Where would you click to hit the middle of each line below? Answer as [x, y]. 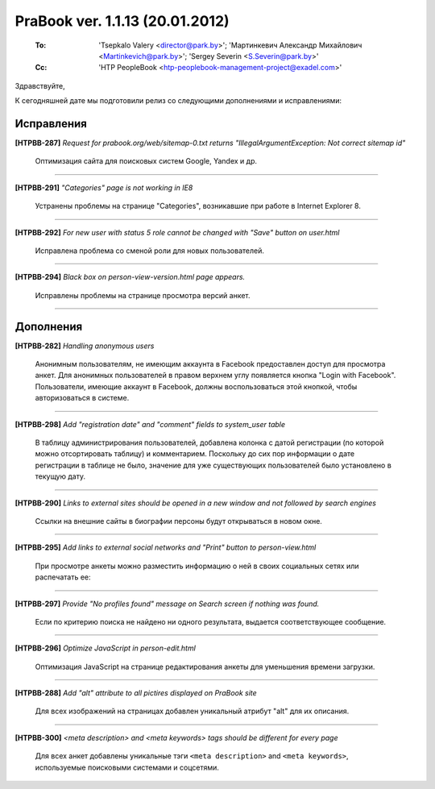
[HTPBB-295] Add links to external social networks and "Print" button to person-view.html [166, 547]
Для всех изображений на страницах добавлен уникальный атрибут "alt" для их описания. [192, 711]
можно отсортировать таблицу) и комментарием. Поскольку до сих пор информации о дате [195, 454]
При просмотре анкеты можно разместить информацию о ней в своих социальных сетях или [197, 566]
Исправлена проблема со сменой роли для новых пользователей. [150, 251]
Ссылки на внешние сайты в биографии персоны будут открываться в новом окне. [178, 521]
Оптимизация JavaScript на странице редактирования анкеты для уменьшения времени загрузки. [205, 666]
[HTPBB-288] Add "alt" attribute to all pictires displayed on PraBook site [136, 693]
